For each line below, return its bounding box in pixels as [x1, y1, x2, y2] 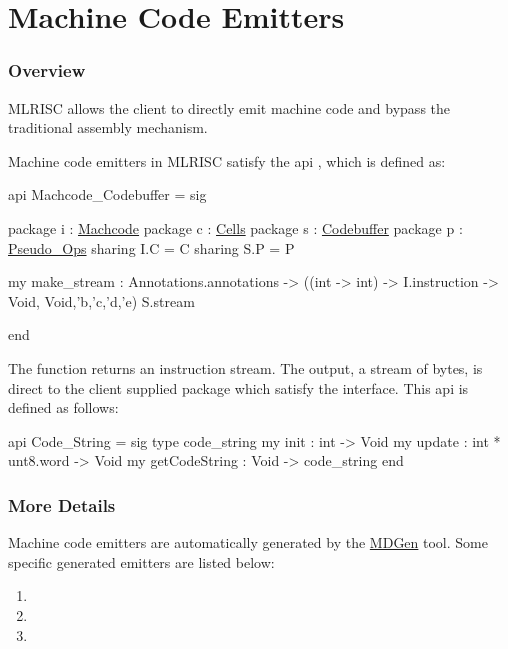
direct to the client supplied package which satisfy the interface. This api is [8, 377, 469, 398]
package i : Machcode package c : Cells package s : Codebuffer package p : [8, 217, 463, 238]
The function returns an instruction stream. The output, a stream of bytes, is [8, 357, 483, 378]
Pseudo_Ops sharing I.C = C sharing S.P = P [8, 237, 295, 258]
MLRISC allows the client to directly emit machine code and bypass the [8, 97, 451, 118]
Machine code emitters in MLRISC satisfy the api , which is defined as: [8, 150, 446, 171]
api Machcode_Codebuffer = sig [8, 184, 207, 205]
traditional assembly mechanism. [8, 117, 208, 138]
